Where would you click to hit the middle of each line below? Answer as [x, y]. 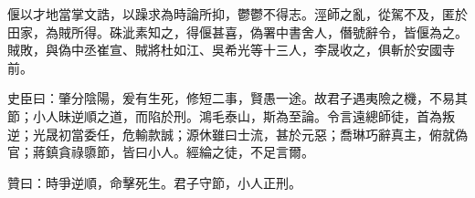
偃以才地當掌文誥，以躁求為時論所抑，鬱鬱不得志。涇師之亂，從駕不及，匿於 [237, 14]
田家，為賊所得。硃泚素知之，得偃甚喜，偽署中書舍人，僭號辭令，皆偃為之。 [237, 31]
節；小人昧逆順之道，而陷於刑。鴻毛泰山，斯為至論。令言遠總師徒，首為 [225, 115]
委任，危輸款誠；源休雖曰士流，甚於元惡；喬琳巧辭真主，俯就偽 [275, 134]
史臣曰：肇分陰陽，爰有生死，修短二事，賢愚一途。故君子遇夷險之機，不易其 [237, 98]
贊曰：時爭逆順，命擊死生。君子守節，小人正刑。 [154, 182]
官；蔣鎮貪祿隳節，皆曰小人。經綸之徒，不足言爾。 [161, 152]
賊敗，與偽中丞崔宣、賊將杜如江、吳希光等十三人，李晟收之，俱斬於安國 [225, 50]
